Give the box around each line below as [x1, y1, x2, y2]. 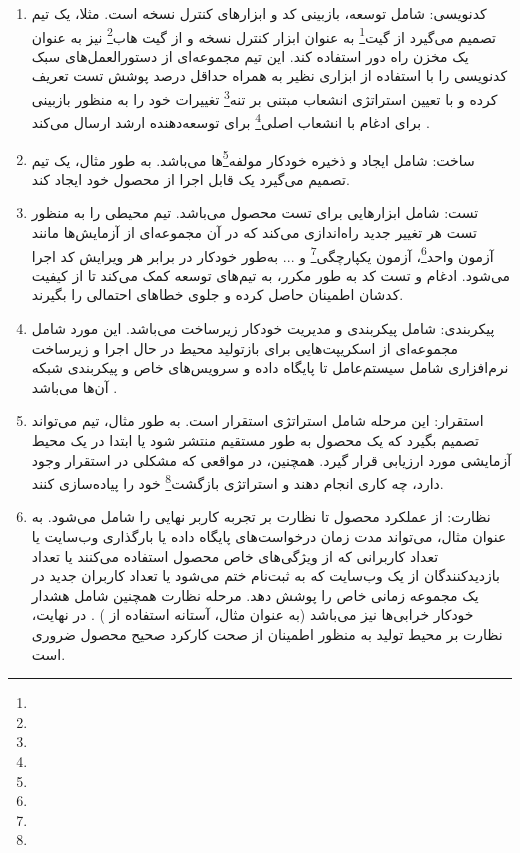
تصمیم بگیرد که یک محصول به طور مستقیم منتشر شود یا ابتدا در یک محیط [31, 429, 479, 450]
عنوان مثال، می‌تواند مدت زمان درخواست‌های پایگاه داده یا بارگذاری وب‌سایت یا [31, 526, 507, 546]
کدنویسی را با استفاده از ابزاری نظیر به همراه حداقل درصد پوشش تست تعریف [31, 65, 508, 86]
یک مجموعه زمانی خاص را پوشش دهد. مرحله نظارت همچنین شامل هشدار [31, 584, 479, 605]
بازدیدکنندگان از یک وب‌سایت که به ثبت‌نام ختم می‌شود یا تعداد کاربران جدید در [31, 565, 500, 586]
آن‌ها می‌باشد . [31, 376, 118, 397]
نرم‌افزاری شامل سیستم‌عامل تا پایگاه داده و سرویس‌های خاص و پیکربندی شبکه [31, 357, 509, 378]
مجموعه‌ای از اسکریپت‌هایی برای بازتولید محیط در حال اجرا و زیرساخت [31, 337, 458, 358]
